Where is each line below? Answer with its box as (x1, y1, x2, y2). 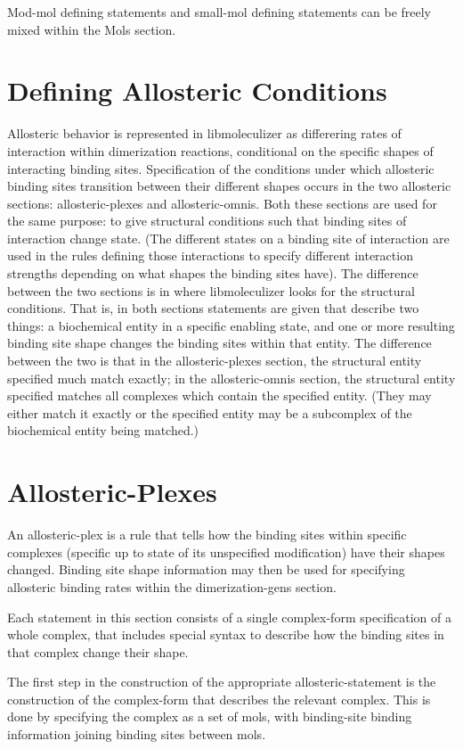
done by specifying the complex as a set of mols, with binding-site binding (7, 707, 412, 726)
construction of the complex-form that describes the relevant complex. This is (7, 689, 431, 708)
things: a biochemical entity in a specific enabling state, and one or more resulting (7, 316, 455, 334)
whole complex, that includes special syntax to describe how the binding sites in (7, 625, 444, 644)
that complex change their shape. (7, 642, 189, 661)
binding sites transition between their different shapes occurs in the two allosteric (7, 177, 451, 195)
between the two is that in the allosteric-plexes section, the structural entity (7, 351, 422, 370)
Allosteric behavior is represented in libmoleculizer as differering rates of (7, 124, 402, 143)
